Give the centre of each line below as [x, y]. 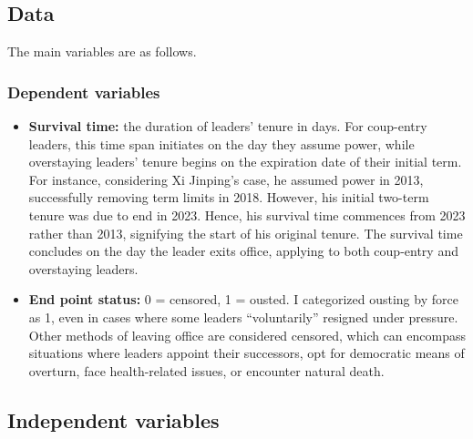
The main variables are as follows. [102, 51]
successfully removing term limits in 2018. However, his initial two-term [229, 197]
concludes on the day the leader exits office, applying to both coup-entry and [243, 251]
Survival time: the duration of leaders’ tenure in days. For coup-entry [228, 126]
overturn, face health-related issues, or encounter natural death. [206, 370]
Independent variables [113, 419]
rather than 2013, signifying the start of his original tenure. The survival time [246, 233]
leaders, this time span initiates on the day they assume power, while [221, 143]
